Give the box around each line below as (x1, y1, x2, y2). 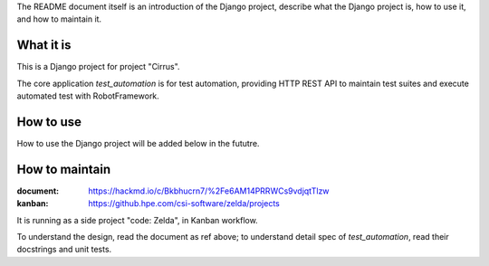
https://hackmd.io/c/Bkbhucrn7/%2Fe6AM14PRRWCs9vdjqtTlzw (88, 185, 330, 196)
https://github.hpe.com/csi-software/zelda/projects (88, 198, 280, 209)
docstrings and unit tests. (16, 244, 112, 255)
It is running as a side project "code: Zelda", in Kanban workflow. (16, 214, 258, 225)
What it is (16, 37, 72, 53)
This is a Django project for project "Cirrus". (16, 62, 180, 72)
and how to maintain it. (16, 14, 102, 24)
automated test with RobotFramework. (16, 90, 160, 101)
